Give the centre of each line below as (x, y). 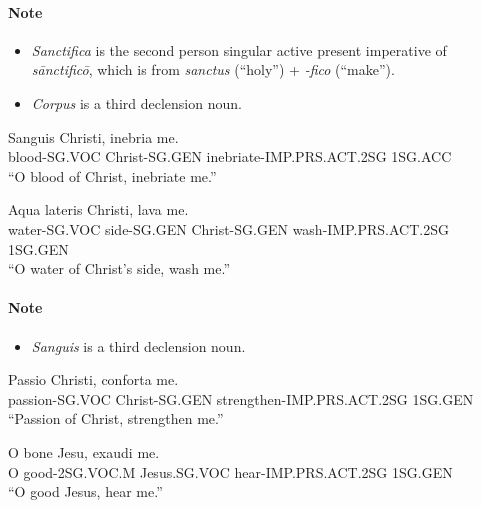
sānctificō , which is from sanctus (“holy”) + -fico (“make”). (213, 69)
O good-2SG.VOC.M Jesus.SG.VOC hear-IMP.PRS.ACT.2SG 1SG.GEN (230, 471)
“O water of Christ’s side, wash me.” (119, 268)
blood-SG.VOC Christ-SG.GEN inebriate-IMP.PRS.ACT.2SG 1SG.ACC (230, 156)
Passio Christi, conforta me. (93, 379)
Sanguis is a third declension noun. (138, 345)
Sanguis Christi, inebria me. (93, 136)
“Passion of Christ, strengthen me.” (116, 418)
